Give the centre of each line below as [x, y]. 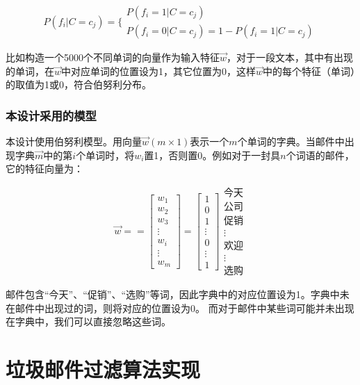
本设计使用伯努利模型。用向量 [74, 141]
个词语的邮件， [320, 155]
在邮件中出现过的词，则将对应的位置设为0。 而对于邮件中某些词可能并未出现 [180, 308]
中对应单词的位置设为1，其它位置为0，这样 [159, 71]
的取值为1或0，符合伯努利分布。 [79, 84]
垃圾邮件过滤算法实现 [103, 369]
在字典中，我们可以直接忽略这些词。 [88, 321]
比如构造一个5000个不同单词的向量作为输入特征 [113, 57]
